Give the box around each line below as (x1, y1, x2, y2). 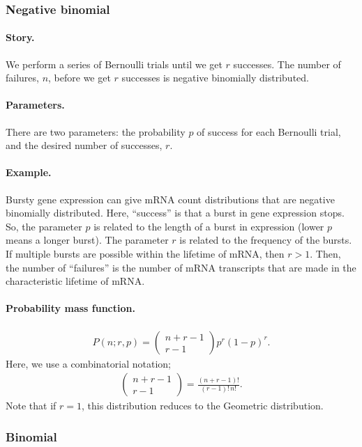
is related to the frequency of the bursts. (179, 233, 352, 247)
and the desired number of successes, (6, 138, 163, 152)
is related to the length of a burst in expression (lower (93, 219, 324, 233)
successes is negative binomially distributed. (121, 70, 309, 85)
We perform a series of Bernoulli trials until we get (6, 56, 223, 71)
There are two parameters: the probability (6, 124, 186, 139)
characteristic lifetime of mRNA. (6, 274, 145, 288)
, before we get (48, 70, 111, 85)
